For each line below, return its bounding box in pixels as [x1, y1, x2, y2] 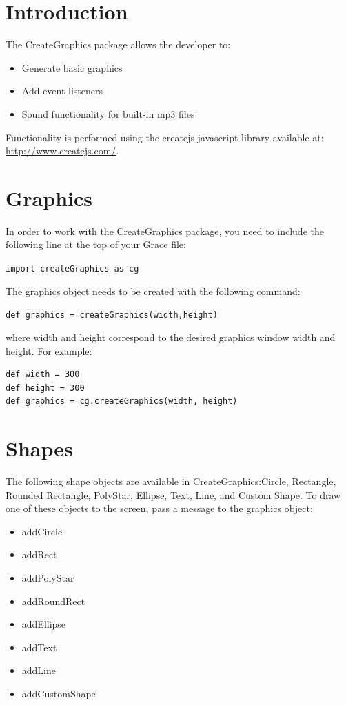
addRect [21, 547, 57, 562]
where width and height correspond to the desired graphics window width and [6, 329, 336, 344]
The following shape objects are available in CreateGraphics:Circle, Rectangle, [6, 474, 336, 488]
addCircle [21, 524, 63, 538]
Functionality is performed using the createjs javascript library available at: [6, 130, 324, 144]
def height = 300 [6, 382, 85, 393]
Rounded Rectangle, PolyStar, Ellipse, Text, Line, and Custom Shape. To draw [6, 487, 341, 502]
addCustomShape [21, 686, 96, 700]
